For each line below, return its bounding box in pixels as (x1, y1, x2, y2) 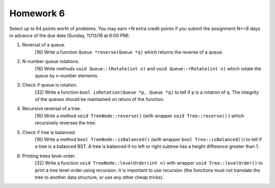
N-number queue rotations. (22, 59, 80, 65)
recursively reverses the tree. (35, 120, 97, 126)
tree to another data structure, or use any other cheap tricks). (35, 174, 164, 180)
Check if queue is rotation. (22, 82, 78, 88)
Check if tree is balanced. (22, 129, 76, 135)
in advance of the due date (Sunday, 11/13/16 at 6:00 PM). (9, 32, 130, 38)
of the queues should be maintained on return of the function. (35, 96, 165, 102)
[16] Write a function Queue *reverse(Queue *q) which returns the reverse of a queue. (35, 49, 224, 55)
